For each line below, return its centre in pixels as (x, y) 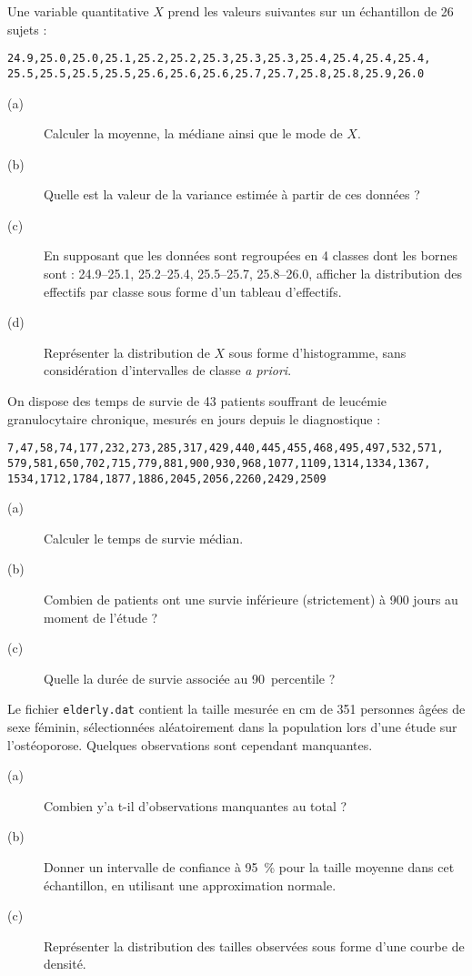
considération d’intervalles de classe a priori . (168, 370)
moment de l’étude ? (101, 617)
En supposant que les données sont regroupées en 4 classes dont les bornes (251, 255)
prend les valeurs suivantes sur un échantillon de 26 (311, 11)
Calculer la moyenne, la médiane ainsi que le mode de (193, 133)
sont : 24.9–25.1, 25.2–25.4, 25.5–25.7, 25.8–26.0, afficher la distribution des (253, 274)
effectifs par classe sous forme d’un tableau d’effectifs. (193, 291)
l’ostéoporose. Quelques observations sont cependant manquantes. (190, 744)
